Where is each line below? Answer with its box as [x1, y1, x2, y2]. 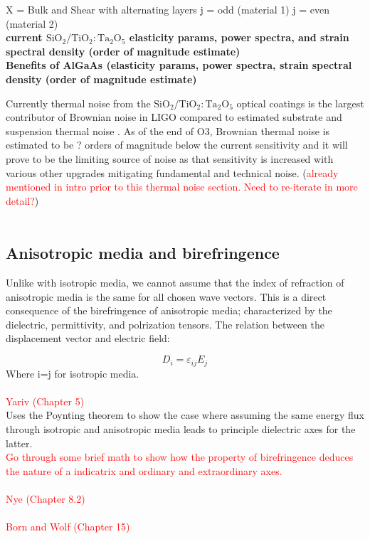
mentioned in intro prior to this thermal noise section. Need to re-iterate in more [6, 179, 358, 194]
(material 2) [6, 16, 58, 31]
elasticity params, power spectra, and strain [129, 30, 349, 45]
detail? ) [6, 193, 39, 208]
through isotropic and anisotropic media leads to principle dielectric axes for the [6, 421, 356, 436]
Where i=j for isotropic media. [6, 365, 139, 380]
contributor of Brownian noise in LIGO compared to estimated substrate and [6, 110, 342, 124]
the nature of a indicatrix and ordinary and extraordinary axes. [6, 463, 282, 478]
